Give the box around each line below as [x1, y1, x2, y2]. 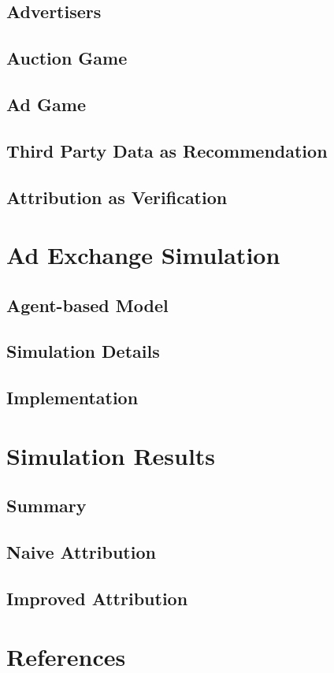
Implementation [6, 385, 139, 410]
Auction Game [6, 46, 128, 70]
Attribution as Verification [6, 184, 228, 209]
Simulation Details [6, 339, 160, 363]
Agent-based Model [6, 292, 169, 317]
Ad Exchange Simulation [6, 239, 280, 271]
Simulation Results [6, 439, 216, 471]
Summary [6, 493, 87, 518]
